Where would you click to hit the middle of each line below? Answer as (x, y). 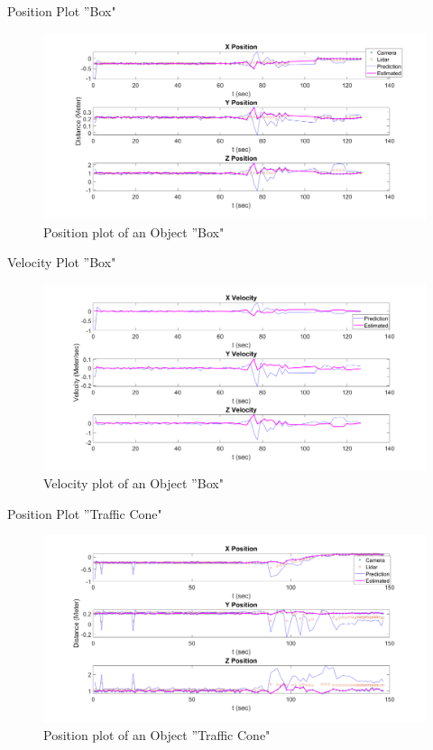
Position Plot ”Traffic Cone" (85, 513)
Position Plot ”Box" (62, 11)
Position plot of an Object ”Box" (134, 231)
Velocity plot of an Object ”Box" (134, 483)
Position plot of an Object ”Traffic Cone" (157, 734)
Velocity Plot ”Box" (62, 262)
